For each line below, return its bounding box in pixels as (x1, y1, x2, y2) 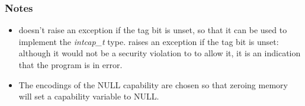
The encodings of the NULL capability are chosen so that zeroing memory (18, 78, 288, 91)
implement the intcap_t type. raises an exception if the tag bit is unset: (18, 35, 279, 47)
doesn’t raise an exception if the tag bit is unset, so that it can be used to (18, 24, 287, 36)
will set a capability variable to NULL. (18, 90, 159, 102)
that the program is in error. (18, 59, 123, 70)
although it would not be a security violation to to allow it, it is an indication (18, 47, 301, 59)
